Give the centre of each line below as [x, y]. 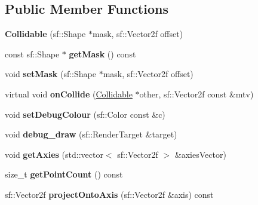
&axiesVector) [200, 154]
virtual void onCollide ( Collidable [69, 94]
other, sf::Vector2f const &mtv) [196, 94]
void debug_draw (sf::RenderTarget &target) [91, 134]
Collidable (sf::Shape [45, 34]
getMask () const [102, 53]
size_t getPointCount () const [64, 174]
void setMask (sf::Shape [50, 74]
